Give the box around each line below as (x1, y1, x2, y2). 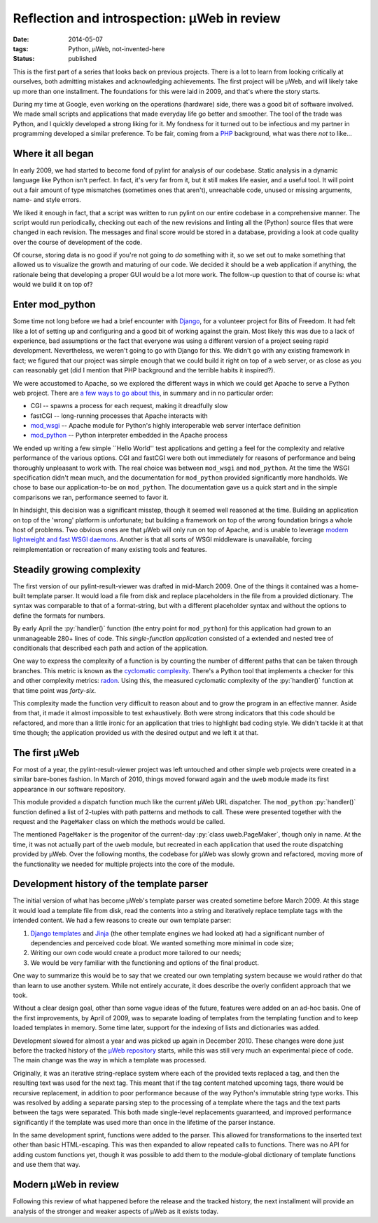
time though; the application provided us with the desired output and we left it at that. (13, 729, 259, 737)
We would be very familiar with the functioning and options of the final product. (30, 958, 259, 967)
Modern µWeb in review (13, 1179, 119, 1191)
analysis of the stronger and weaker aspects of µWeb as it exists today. (13, 1207, 218, 1215)
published (68, 55, 97, 63)
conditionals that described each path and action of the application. (13, 644, 208, 652)
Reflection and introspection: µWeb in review (13, 11, 281, 26)
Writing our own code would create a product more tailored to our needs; (30, 949, 241, 957)
